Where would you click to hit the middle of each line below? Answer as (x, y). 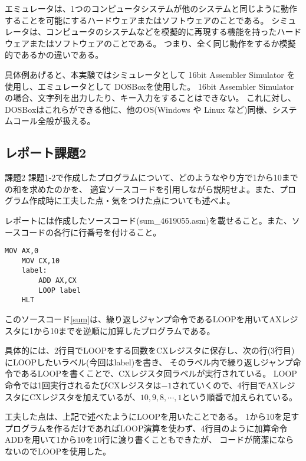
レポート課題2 (46, 153)
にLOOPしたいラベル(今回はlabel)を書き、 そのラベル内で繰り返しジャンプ (149, 362)
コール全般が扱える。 (54, 121)
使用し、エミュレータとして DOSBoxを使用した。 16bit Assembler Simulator (149, 86)
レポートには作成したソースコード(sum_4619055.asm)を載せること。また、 (148, 220)
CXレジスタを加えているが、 (85, 396)
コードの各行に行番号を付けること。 (91, 232)
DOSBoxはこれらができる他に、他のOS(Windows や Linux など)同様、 (139, 109)
